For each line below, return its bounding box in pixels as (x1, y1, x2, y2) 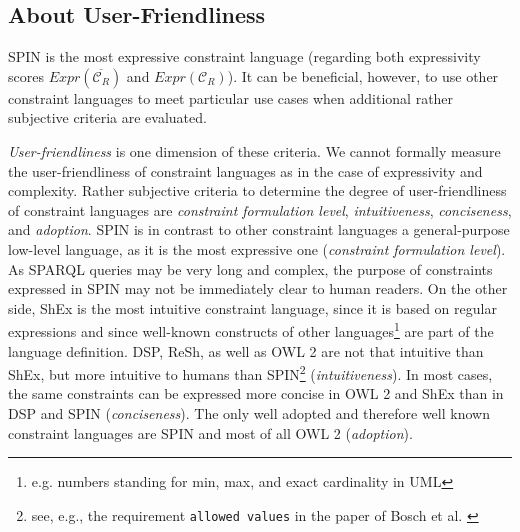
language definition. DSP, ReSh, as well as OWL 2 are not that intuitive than (8, 340, 484, 361)
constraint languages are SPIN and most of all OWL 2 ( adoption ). (8, 422, 413, 443)
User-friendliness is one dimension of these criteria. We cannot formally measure (8, 140, 501, 161)
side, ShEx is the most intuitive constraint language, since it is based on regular (8, 297, 497, 318)
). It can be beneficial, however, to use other (227, 65, 499, 86)
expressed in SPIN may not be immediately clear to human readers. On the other (8, 278, 508, 299)
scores (8, 65, 44, 86)
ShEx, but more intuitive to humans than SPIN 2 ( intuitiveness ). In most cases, (8, 361, 493, 384)
